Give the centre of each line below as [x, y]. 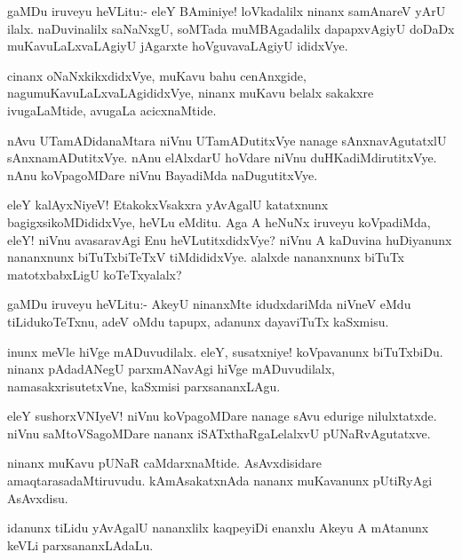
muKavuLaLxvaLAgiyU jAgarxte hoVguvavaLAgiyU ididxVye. [178, 46]
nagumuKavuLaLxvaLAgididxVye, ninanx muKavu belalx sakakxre [191, 93]
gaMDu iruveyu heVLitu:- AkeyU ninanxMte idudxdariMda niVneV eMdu [209, 304]
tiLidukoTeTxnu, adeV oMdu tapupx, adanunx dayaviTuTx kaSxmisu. [198, 321]
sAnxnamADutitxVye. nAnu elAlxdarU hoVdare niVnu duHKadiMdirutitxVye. [222, 158]
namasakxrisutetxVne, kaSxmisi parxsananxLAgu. [144, 386]
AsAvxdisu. [38, 497]
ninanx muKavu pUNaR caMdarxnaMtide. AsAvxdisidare [164, 463]
